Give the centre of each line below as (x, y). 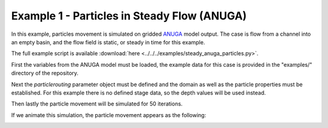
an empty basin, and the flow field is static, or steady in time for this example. (108, 42)
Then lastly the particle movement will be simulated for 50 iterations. (97, 104)
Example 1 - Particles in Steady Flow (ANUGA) (129, 16)
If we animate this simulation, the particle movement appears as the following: (109, 115)
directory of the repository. (45, 73)
